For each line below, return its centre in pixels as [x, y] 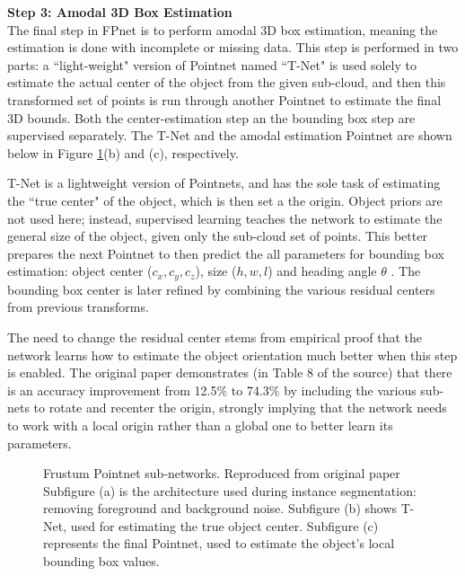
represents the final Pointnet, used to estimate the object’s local [219, 543]
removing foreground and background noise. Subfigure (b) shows [220, 508]
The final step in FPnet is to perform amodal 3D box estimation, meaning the [223, 29]
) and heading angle [322, 271]
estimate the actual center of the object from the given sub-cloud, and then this [227, 82]
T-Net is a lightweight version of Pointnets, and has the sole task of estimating [224, 183]
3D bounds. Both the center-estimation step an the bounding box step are [211, 117]
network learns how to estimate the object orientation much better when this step [232, 354]
